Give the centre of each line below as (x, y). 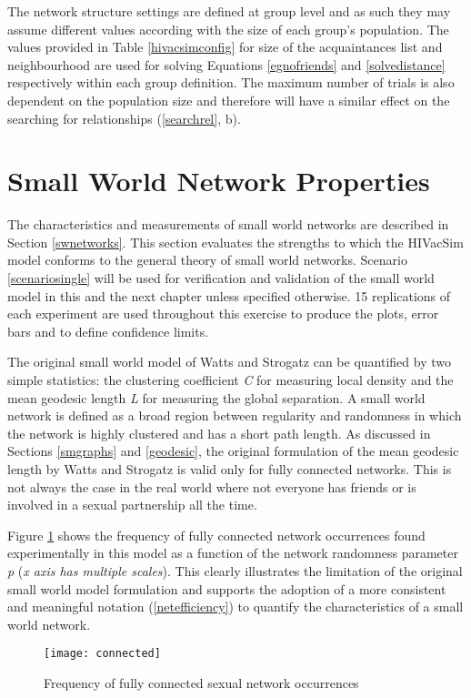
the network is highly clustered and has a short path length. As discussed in (219, 433)
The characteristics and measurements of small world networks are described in (228, 224)
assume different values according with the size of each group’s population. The (228, 29)
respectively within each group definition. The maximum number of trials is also (231, 82)
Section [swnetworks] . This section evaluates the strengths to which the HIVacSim (235, 242)
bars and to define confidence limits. (108, 331)
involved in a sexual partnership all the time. (132, 505)
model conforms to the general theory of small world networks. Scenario (207, 260)
